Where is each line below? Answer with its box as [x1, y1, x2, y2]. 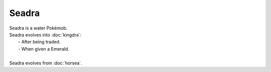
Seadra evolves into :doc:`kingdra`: [9, 31, 82, 37]
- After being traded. [18, 39, 61, 45]
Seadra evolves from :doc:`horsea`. [9, 60, 82, 66]
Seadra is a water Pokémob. [9, 25, 68, 31]
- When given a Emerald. [18, 45, 70, 52]
